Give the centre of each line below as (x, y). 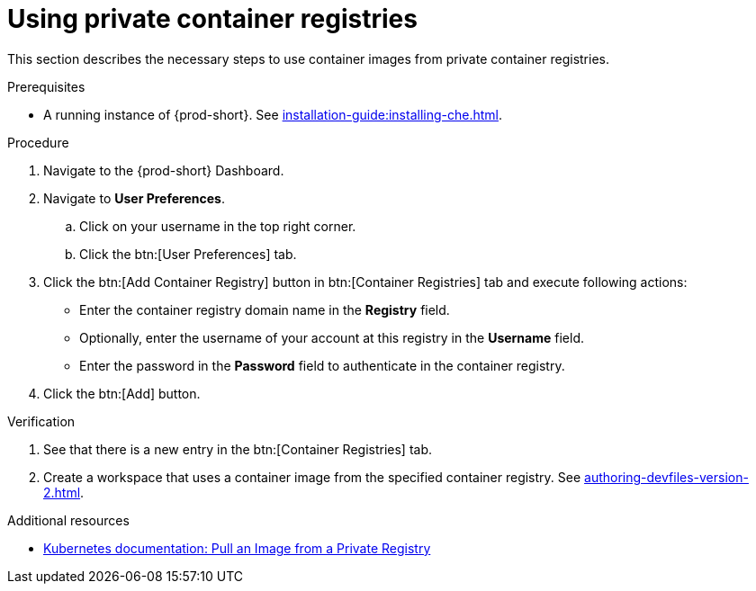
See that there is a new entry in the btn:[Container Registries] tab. (238, 449)
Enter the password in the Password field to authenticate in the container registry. (322, 365)
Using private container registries (212, 19)
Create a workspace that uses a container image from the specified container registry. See (312, 477)
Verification (41, 421)
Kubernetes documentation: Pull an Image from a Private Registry (237, 548)
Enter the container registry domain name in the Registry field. (265, 309)
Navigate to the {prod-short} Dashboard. (164, 170)
